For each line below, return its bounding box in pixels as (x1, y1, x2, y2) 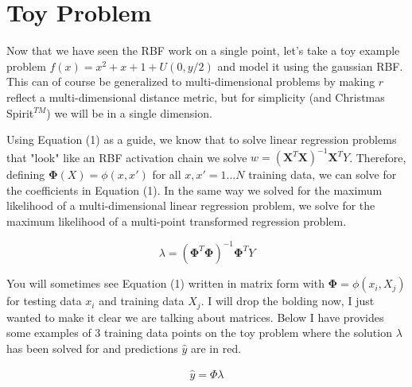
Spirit (6, 104, 34, 121)
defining (6, 166, 45, 183)
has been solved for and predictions (6, 339, 178, 356)
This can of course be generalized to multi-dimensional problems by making (6, 73, 375, 90)
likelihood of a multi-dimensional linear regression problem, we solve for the (6, 197, 375, 214)
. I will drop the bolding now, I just (200, 292, 375, 309)
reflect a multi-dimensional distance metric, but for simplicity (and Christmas (6, 88, 385, 105)
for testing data (6, 292, 82, 309)
